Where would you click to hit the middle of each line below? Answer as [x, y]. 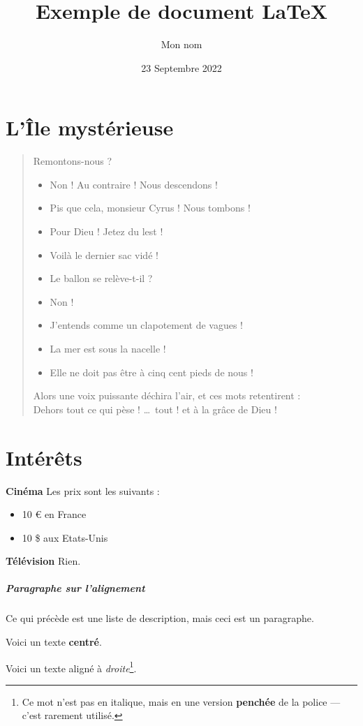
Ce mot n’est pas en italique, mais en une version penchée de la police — [181, 701]
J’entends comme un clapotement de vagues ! [147, 325]
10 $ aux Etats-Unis [65, 537]
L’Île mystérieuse [90, 127]
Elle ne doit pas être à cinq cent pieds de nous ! [151, 372]
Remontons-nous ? [73, 161]
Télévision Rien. [43, 561]
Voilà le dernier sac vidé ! [104, 254]
